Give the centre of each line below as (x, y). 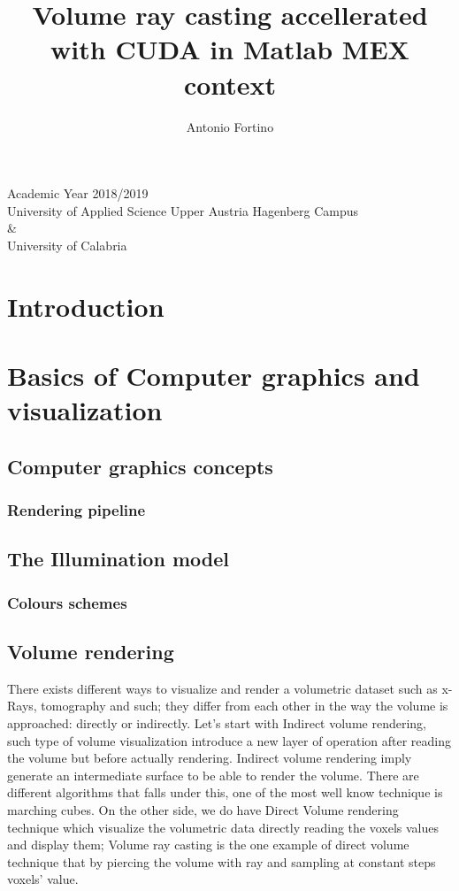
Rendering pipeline (76, 510)
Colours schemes (67, 602)
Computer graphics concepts (140, 466)
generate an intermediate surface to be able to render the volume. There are (213, 775)
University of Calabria (67, 245)
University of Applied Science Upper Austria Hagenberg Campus (183, 210)
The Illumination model (118, 559)
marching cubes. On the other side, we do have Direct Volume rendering (203, 810)
